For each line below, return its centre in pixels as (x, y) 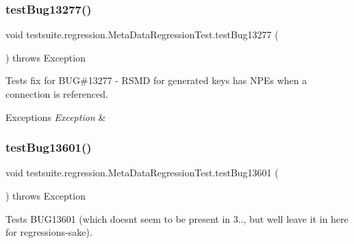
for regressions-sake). (49, 232)
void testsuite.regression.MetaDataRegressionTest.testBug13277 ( (142, 35)
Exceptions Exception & (56, 117)
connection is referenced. (57, 94)
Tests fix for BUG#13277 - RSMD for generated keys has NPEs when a (156, 80)
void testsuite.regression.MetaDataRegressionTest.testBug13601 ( (142, 173)
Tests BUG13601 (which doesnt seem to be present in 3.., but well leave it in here (177, 218)
